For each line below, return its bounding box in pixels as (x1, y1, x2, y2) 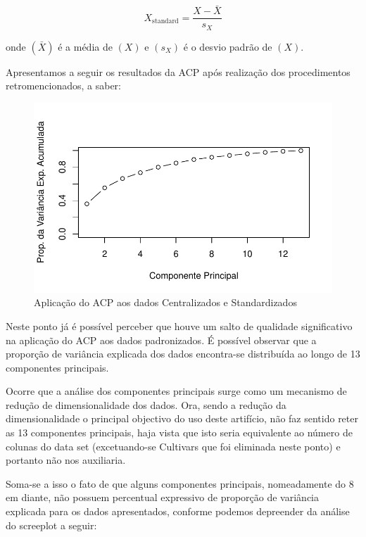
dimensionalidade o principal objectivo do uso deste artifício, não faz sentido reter (6, 411, 358, 426)
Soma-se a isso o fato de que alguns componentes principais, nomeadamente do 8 (6, 476, 354, 491)
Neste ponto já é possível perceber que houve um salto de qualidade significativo (6, 318, 353, 333)
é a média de (58, 39, 113, 53)
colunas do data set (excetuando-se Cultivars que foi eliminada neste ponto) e (6, 438, 341, 453)
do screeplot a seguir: (6, 517, 97, 532)
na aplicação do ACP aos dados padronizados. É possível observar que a (6, 332, 317, 347)
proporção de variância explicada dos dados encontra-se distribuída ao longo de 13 (6, 346, 360, 361)
